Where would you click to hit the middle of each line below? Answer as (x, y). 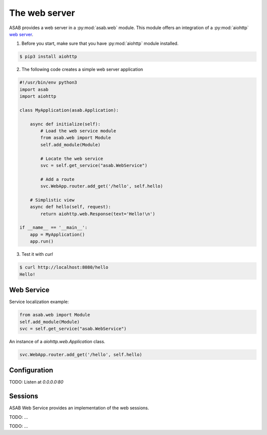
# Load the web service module (78, 131)
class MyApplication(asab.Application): (69, 110)
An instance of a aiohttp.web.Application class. (57, 341)
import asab (34, 89)
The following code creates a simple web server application (82, 70)
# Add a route (57, 179)
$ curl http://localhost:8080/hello (64, 267)
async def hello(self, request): (70, 207)
